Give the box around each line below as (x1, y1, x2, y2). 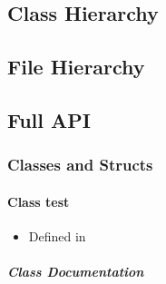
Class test (7, 191, 70, 211)
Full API (7, 105, 91, 133)
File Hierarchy (7, 53, 145, 81)
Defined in (28, 226, 86, 245)
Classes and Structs (7, 153, 153, 176)
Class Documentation (7, 262, 144, 281)
